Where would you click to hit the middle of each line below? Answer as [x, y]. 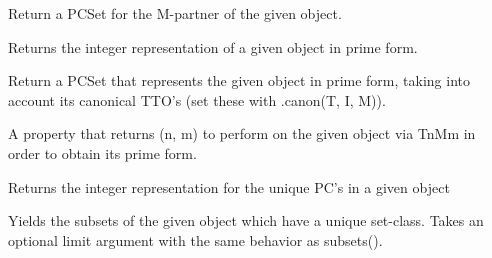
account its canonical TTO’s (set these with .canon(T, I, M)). [197, 99]
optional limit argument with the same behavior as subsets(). [195, 239]
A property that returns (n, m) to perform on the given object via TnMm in [242, 133]
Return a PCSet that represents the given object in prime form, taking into [239, 80]
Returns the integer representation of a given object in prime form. [213, 46]
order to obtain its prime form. [102, 152]
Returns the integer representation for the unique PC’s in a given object [229, 186]
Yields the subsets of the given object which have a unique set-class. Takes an [246, 220]
